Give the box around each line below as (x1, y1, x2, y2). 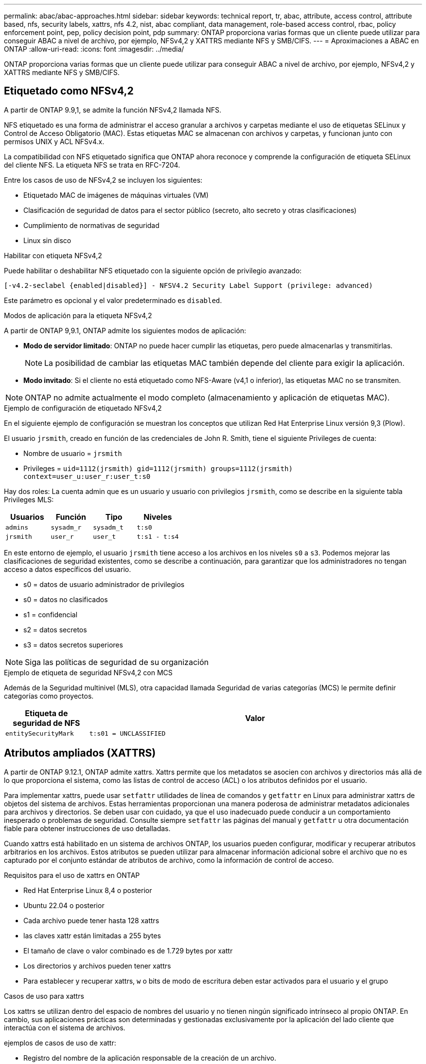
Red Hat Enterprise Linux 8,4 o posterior (23, 886, 152, 894)
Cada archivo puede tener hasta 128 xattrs (23, 916, 160, 925)
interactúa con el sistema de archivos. (4, 1023, 125, 1032)
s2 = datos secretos (23, 625, 87, 634)
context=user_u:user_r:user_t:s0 (23, 472, 151, 480)
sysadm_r (51, 523, 82, 531)
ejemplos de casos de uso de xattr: (4, 1038, 116, 1047)
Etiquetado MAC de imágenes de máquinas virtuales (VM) (23, 190, 209, 199)
